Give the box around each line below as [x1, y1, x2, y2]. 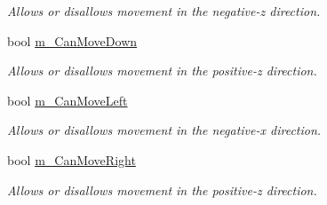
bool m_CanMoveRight [7, 150, 136, 169]
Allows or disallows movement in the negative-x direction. [7, 121, 322, 139]
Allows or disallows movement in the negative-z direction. [7, 2, 321, 20]
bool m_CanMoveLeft [7, 91, 128, 109]
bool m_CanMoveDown [7, 31, 138, 50]
